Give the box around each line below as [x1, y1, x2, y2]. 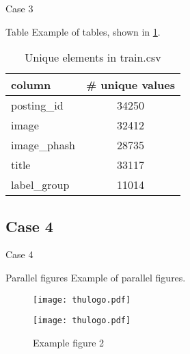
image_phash [11, 137, 75, 153]
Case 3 [5, 1, 33, 15]
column [11, 77, 51, 93]
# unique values [85, 77, 176, 93]
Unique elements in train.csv [25, 49, 161, 66]
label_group [11, 177, 70, 193]
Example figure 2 [33, 335, 105, 349]
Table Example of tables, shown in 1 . [5, 24, 161, 38]
